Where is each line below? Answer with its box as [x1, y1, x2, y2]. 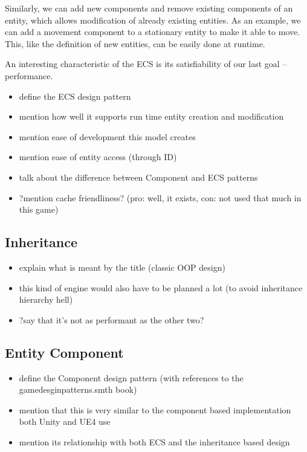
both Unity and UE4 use [19, 415, 111, 428]
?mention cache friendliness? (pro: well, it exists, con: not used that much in [19, 191, 302, 204]
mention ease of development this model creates [19, 130, 196, 143]
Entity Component [5, 343, 124, 361]
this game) [19, 203, 59, 216]
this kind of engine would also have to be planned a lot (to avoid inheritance [19, 281, 303, 294]
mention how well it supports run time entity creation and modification [19, 110, 284, 123]
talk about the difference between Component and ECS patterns [19, 170, 258, 183]
